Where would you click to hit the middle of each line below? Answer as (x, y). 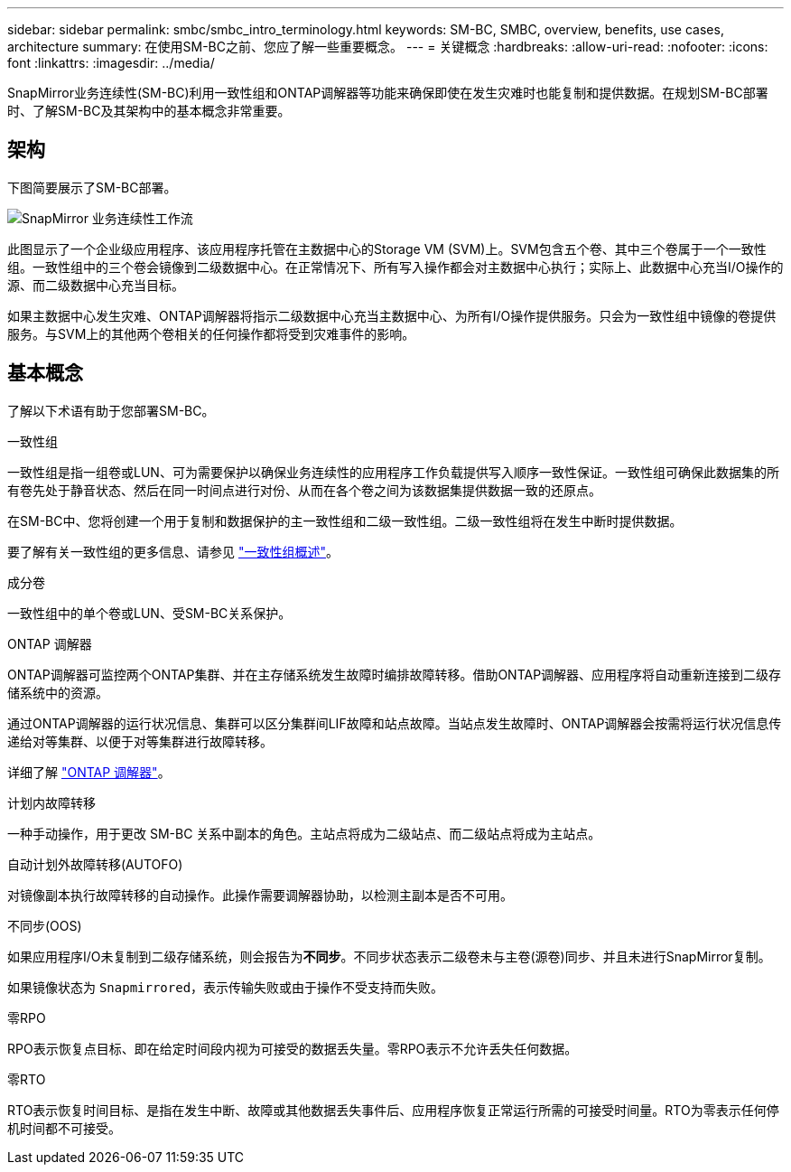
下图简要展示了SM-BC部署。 (92, 187)
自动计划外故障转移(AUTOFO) (95, 864)
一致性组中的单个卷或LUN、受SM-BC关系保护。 (149, 613)
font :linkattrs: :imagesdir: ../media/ (111, 63)
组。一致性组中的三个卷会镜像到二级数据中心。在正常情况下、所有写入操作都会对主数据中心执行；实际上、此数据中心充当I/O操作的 (395, 267)
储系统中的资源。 (58, 692)
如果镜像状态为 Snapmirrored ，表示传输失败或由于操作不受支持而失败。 (226, 987)
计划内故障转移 (51, 802)
